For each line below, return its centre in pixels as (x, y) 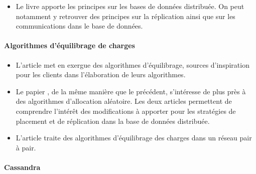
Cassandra (22, 167)
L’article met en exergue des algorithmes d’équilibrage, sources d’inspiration (133, 64)
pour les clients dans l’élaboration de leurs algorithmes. (101, 74)
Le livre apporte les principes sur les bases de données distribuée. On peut (130, 6)
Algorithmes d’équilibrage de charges (70, 45)
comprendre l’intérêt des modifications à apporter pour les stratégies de (126, 111)
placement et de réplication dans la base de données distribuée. (113, 121)
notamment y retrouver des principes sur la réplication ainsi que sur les (125, 16)
